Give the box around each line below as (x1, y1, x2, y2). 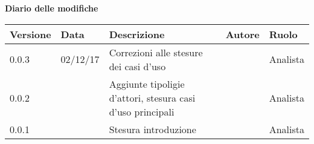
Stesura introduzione (109, 122, 196, 136)
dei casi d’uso (109, 59, 166, 73)
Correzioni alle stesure (109, 45, 203, 59)
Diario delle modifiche (5, 2, 98, 14)
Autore (225, 27, 260, 41)
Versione (10, 27, 51, 41)
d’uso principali (109, 104, 175, 119)
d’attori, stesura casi (109, 90, 196, 105)
